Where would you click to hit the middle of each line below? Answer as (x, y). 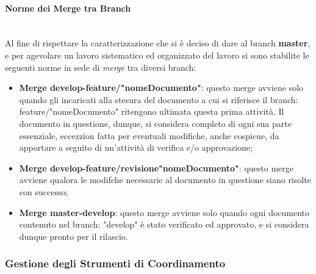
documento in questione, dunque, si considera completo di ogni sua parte (155, 123)
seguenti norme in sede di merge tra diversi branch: (101, 67)
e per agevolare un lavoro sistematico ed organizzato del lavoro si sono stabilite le (157, 55)
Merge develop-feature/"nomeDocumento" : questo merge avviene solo (161, 88)
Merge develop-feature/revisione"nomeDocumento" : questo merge (156, 168)
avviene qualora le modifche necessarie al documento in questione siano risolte (165, 180)
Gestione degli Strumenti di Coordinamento (115, 263)
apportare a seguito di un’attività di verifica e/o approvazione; (136, 147)
